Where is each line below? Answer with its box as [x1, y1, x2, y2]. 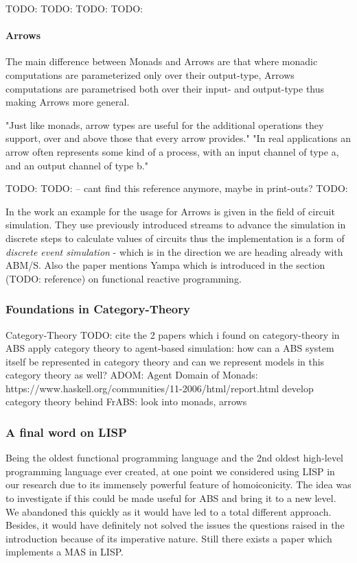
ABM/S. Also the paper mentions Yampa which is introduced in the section [5, 258, 325, 272]
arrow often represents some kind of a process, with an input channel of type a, [5, 144, 339, 158]
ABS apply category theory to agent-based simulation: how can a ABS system [5, 341, 334, 355]
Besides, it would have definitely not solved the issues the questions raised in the [5, 518, 345, 532]
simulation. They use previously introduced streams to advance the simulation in [5, 217, 346, 232]
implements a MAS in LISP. [5, 544, 124, 559]
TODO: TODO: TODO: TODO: [5, 1, 143, 15]
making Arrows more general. [5, 95, 130, 109]
